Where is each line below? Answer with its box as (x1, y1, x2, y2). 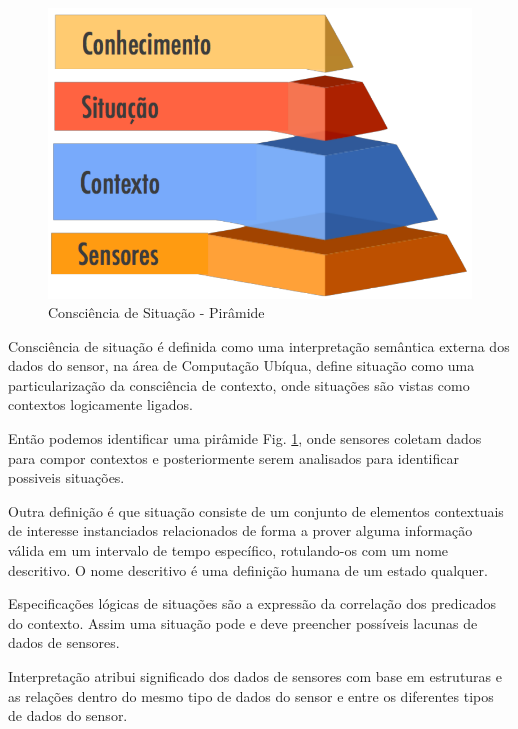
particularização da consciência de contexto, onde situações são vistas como (8, 374, 470, 395)
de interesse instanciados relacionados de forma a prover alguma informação (8, 520, 473, 541)
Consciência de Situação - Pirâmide (48, 302, 265, 323)
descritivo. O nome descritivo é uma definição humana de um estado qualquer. (8, 559, 488, 580)
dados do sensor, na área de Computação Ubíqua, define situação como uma (8, 355, 475, 376)
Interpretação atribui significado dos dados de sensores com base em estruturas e (8, 666, 502, 687)
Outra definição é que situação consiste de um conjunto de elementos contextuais (8, 500, 504, 521)
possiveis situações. (8, 467, 125, 488)
